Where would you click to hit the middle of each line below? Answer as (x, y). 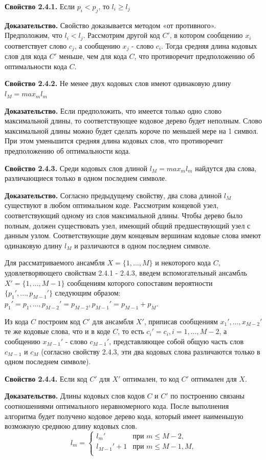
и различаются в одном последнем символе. (142, 245)
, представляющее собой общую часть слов (176, 341)
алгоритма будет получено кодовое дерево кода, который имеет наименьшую (124, 416)
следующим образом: (88, 293)
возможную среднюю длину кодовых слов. (71, 426)
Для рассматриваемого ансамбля (55, 263)
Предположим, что (34, 35)
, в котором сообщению (206, 35)
